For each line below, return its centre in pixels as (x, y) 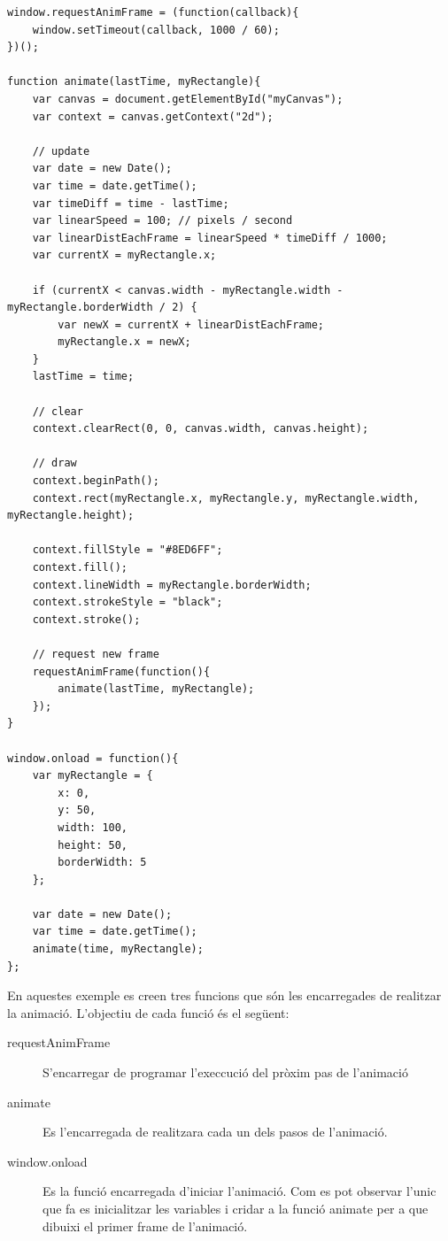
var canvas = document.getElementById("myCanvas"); (188, 99)
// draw (54, 463)
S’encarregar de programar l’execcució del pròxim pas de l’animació (225, 1072)
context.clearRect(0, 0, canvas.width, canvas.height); (201, 429)
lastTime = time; (83, 377)
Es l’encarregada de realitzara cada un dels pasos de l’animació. (215, 1132)
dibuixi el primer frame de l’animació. (145, 1226)
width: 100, (93, 827)
